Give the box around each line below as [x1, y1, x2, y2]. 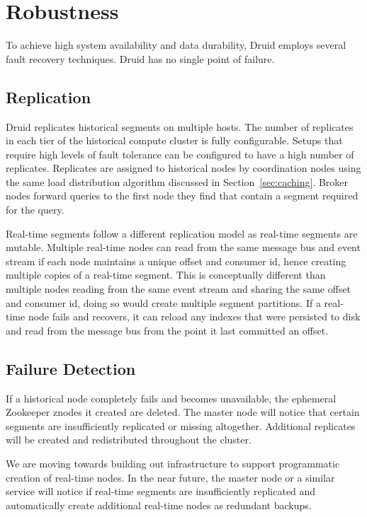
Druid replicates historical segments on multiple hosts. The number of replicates [6, 119, 354, 134]
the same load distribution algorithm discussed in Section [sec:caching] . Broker [6, 174, 349, 189]
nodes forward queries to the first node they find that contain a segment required [6, 188, 358, 203]
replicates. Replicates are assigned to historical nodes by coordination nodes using [6, 161, 361, 175]
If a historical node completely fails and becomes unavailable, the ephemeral [6, 390, 337, 405]
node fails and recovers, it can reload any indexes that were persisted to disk [28, 309, 361, 324]
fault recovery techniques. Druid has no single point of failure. [6, 51, 275, 66]
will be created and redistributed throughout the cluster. [6, 432, 252, 447]
